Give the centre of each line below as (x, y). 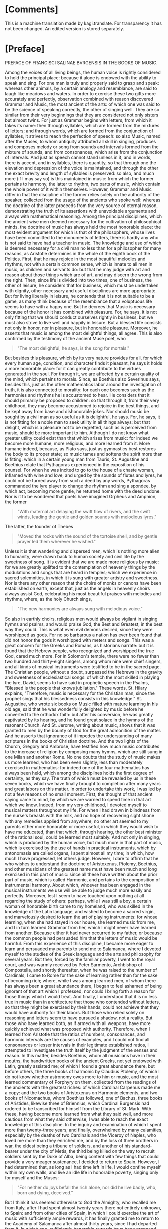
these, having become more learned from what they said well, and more (79, 1114)
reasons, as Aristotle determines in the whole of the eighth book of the (78, 253)
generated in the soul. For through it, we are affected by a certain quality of (82, 374)
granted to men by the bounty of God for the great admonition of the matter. (83, 730)
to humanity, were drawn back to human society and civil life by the (75, 556)
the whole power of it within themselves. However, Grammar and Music (79, 189)
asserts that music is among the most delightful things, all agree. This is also (84, 333)
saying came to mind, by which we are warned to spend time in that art (78, 799)
